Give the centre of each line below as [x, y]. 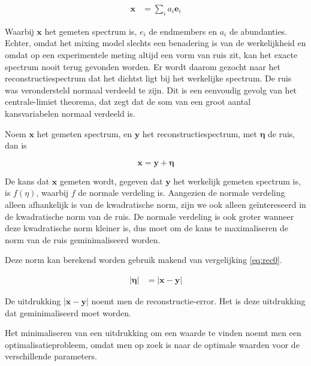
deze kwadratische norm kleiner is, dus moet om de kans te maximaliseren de [147, 228]
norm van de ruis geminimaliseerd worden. [83, 239]
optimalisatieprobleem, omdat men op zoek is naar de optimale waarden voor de [152, 344]
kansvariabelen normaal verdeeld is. [70, 113]
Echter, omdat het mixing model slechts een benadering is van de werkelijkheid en [155, 43]
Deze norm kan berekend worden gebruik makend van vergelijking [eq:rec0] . [144, 260]
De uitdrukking [33, 300]
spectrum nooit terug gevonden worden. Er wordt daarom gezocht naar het [143, 66]
